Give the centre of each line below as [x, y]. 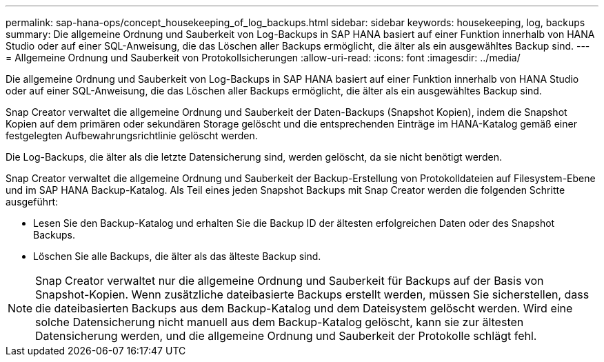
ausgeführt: [32, 202]
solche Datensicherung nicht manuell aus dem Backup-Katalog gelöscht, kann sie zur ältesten [280, 322]
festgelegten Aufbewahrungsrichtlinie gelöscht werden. [132, 135]
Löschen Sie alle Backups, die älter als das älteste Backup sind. [177, 256]
